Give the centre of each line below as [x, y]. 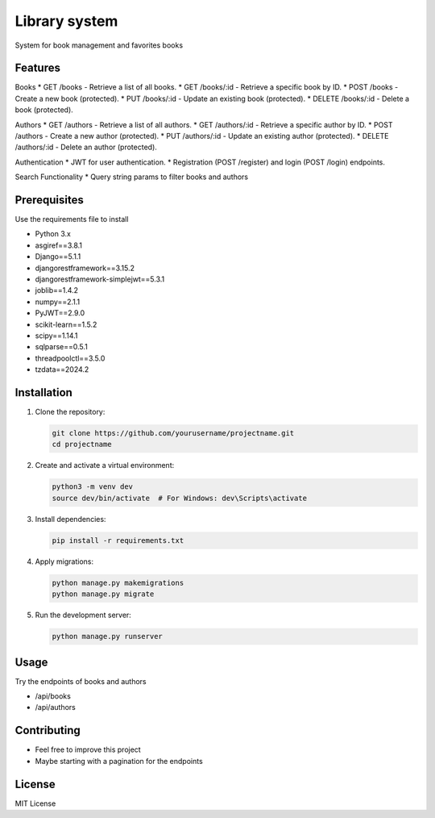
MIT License [35, 803]
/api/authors [55, 707]
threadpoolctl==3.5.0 [70, 358]
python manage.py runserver [107, 636]
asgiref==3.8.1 [59, 245]
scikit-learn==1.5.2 [66, 324]
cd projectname [82, 444]
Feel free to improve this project [88, 749]
